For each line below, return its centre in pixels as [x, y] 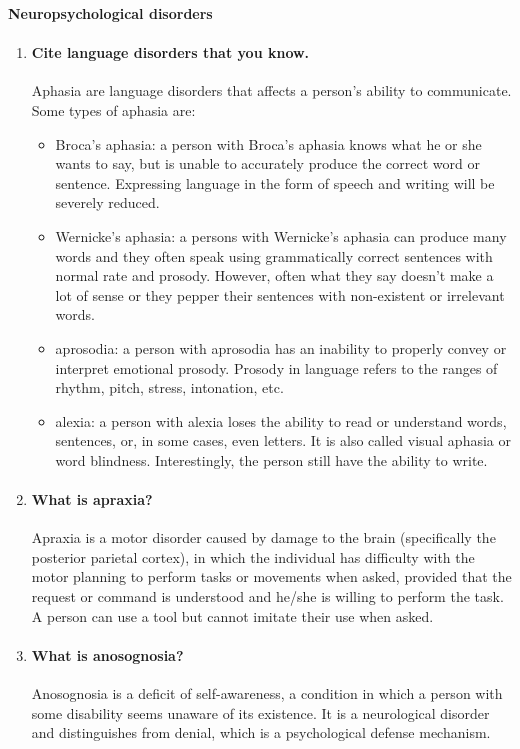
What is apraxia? [92, 499]
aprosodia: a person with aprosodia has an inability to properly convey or [281, 347]
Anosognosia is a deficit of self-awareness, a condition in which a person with [267, 693]
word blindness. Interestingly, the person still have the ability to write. [271, 459]
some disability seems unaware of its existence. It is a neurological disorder [260, 712]
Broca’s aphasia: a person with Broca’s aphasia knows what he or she [268, 143]
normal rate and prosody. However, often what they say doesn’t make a [274, 275]
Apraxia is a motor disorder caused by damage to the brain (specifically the [263, 537]
